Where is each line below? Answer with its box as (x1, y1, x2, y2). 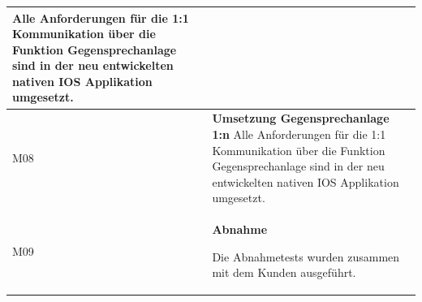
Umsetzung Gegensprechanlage (212, 110, 390, 127)
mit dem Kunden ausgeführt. (212, 264, 356, 281)
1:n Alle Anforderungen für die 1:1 (212, 125, 386, 142)
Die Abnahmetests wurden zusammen (212, 248, 400, 265)
